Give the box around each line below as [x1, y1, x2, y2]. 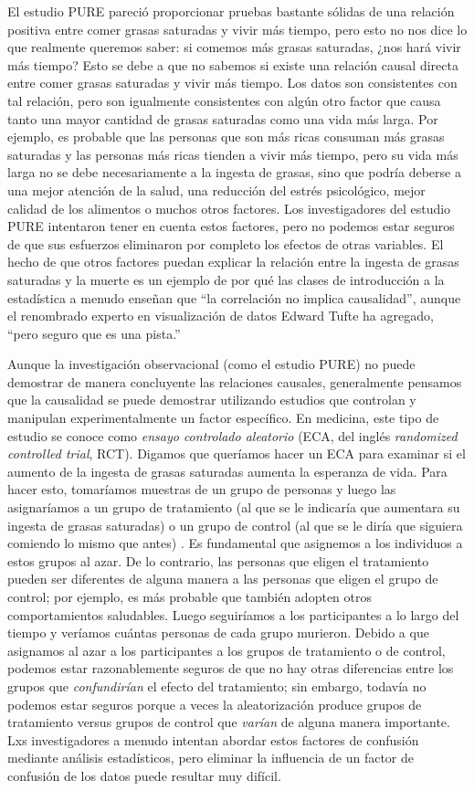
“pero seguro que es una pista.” [7, 323, 181, 343]
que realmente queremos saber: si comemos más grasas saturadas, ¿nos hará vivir [7, 37, 461, 57]
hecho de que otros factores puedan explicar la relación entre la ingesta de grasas [7, 252, 459, 271]
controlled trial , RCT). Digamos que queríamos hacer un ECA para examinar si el [7, 444, 466, 463]
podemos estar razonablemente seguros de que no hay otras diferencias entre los [7, 659, 454, 678]
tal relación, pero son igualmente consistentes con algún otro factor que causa [7, 90, 441, 110]
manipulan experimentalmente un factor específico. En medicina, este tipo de [7, 408, 439, 427]
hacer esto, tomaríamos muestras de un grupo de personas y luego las [7, 480, 396, 499]
